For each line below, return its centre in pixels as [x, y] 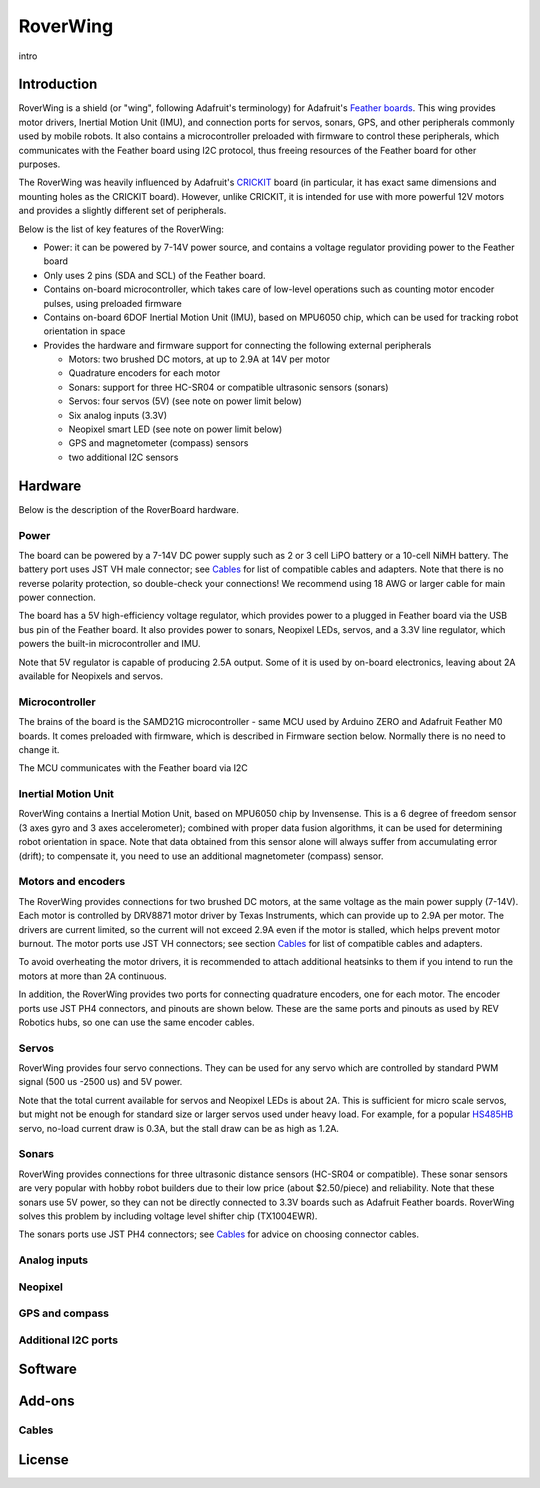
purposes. [39, 164]
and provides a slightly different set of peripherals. [122, 211]
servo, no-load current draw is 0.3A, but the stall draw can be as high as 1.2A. [179, 1128]
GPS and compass [64, 1313]
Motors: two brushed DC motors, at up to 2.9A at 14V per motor [199, 359]
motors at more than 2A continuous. [92, 976]
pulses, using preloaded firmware [112, 303]
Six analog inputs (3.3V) [118, 415]
